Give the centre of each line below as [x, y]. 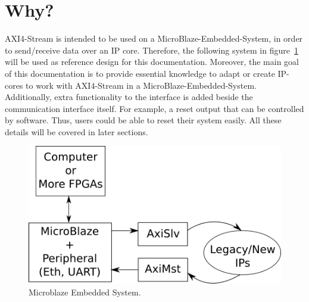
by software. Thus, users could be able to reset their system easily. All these [143, 120]
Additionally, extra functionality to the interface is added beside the [129, 97]
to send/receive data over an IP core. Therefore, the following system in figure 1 [152, 50]
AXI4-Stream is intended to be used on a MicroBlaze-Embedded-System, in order [154, 38]
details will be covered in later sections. [77, 131]
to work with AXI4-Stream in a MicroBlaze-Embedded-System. [141, 85]
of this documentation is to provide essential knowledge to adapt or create [140, 73]
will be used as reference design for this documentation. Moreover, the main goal [152, 62]
